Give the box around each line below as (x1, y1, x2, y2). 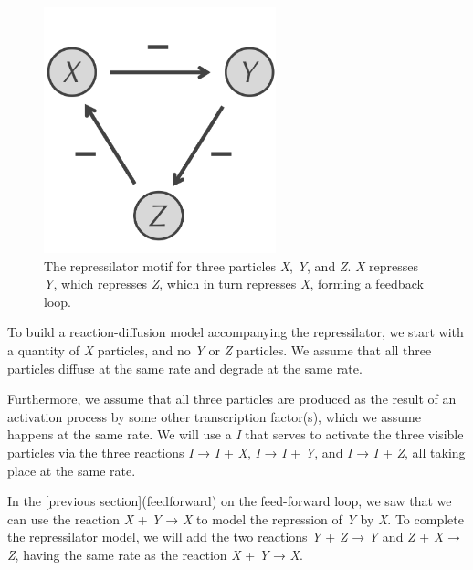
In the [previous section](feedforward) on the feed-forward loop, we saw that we (7, 491, 452, 511)
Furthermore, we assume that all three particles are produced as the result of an (7, 389, 457, 408)
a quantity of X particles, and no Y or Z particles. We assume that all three (7, 341, 432, 360)
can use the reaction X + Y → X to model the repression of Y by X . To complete (7, 509, 464, 528)
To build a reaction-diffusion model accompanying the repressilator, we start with (7, 322, 464, 342)
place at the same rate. (7, 460, 136, 480)
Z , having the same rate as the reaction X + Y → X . (7, 545, 303, 565)
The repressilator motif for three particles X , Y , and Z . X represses (44, 256, 419, 275)
